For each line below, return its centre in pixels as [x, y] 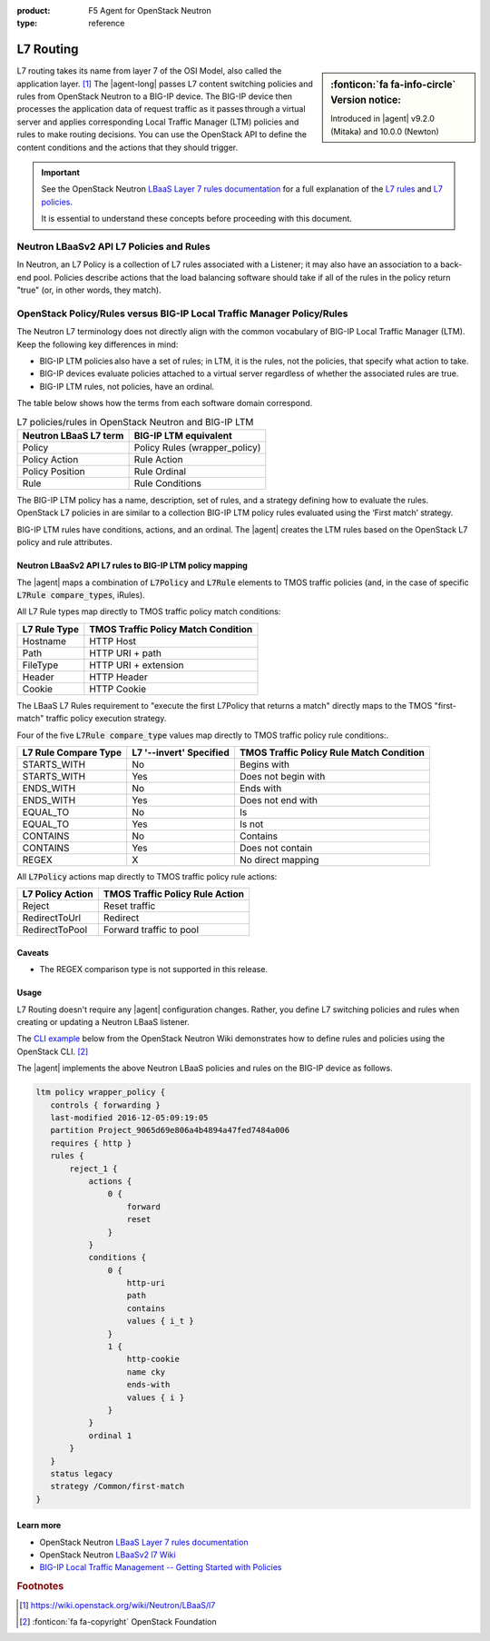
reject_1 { [93, 1169]
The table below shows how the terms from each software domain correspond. [165, 403]
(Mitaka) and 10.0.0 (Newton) [385, 131]
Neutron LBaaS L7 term [73, 435]
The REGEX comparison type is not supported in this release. [153, 970]
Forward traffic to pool [151, 930]
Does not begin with [282, 776]
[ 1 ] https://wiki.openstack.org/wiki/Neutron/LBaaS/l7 [118, 1605]
